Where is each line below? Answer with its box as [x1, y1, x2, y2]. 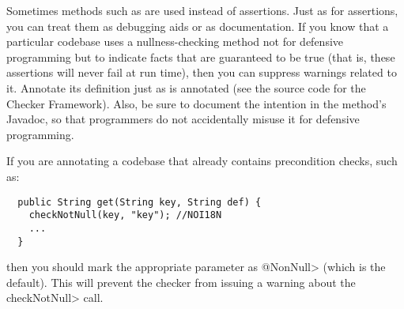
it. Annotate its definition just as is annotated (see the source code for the [6, 79, 366, 96]
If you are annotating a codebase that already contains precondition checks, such [6, 153, 398, 169]
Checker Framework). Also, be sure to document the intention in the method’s [6, 95, 387, 111]
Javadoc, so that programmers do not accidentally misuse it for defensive [6, 111, 360, 127]
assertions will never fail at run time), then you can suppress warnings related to [6, 64, 397, 81]
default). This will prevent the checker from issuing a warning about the [6, 273, 356, 290]
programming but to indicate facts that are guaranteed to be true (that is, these [6, 48, 395, 65]
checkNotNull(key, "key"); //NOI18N [28, 209, 222, 221]
